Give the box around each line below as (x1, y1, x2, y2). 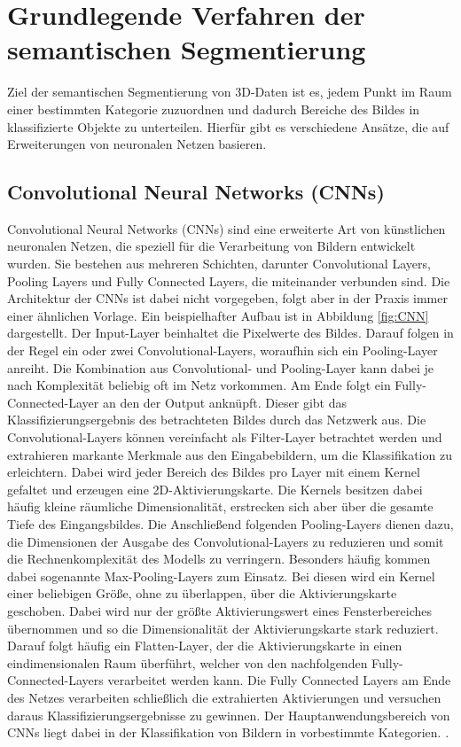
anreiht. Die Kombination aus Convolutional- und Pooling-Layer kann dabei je (7, 358, 434, 377)
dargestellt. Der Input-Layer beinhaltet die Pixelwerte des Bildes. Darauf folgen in (7, 323, 454, 342)
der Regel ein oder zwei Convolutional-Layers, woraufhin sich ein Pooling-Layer (7, 341, 438, 360)
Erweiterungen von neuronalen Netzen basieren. (7, 135, 267, 153)
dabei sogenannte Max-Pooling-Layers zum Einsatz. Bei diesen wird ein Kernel (7, 566, 435, 585)
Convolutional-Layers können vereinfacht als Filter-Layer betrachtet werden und (7, 428, 442, 447)
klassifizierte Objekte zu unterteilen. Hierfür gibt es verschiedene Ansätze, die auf (7, 117, 449, 136)
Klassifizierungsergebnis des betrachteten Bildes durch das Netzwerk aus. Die (7, 410, 426, 429)
